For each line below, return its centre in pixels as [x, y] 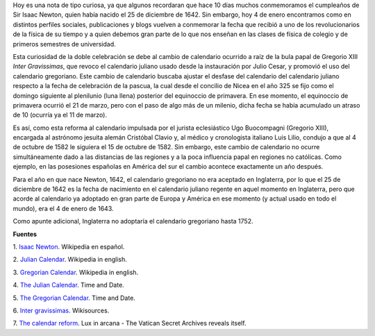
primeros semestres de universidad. [64, 44]
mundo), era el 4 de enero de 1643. [63, 208]
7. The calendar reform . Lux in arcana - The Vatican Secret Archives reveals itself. [130, 324]
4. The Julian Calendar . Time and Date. [68, 285]
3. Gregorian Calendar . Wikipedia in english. [76, 272]
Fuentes [25, 234]
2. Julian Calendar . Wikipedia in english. [70, 260]
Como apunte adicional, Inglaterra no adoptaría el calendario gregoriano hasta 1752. [133, 221]
